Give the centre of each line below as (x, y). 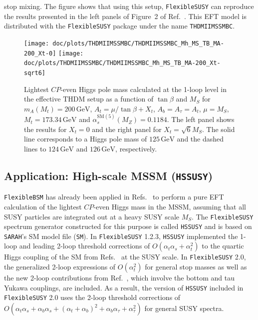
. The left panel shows (201, 119)
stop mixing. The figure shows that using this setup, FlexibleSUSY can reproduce (129, 6)
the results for (45, 129)
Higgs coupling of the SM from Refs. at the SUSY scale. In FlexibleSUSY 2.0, (125, 257)
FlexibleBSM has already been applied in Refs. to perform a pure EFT (114, 197)
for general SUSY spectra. (184, 308)
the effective (42, 99)
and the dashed (200, 139)
